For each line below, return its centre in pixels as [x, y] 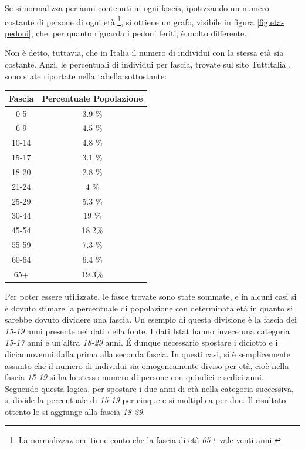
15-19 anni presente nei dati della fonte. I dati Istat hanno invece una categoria [147, 331]
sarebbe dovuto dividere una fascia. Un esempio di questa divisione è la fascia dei [151, 319]
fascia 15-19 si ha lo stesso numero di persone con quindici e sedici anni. [134, 377]
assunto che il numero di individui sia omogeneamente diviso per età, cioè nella [147, 365]
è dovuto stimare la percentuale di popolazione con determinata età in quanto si [149, 308]
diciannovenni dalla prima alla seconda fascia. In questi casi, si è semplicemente [148, 353]
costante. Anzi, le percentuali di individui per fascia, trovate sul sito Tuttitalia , [148, 64]
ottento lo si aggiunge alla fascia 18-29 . [75, 411]
